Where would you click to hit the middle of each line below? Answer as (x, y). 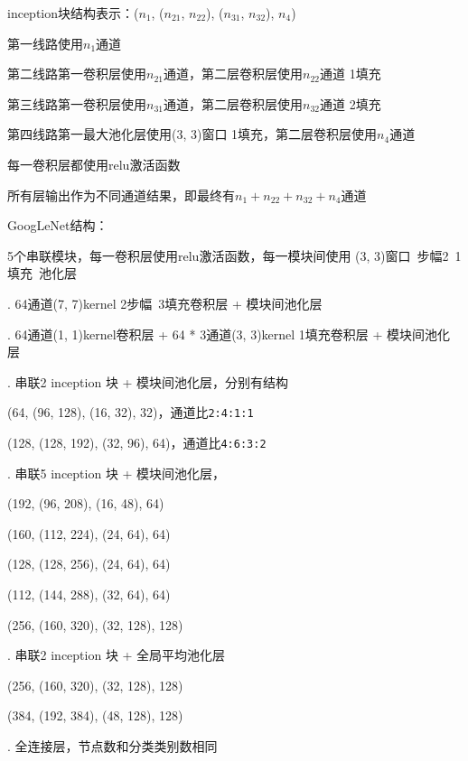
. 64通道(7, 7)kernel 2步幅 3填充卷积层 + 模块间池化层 (165, 303)
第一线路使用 (45, 43)
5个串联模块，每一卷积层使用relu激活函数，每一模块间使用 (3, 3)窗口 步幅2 (228, 255)
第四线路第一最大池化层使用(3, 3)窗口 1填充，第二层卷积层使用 (192, 134)
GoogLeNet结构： (58, 225)
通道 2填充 (350, 103)
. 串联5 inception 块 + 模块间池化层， (117, 473)
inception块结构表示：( (73, 13)
